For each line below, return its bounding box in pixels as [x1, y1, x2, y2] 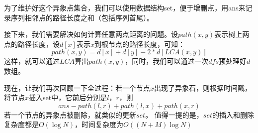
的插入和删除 [212, 109, 255, 120]
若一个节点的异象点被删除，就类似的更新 [4, 109, 136, 120]
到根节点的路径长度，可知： [94, 38, 185, 49]
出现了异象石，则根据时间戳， [154, 82, 252, 93]
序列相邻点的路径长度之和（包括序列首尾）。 [10, 12, 154, 22]
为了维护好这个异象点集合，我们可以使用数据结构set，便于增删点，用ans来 [4, 2, 246, 12]
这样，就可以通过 [4, 56, 60, 66]
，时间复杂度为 [75, 119, 124, 130]
